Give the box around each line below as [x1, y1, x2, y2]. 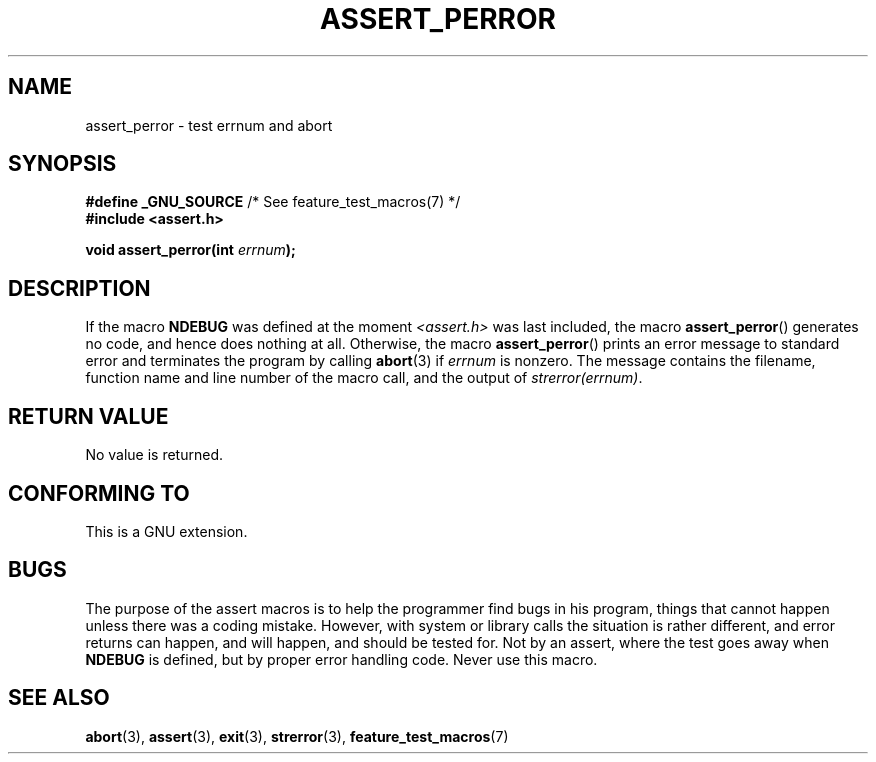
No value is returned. [85, 446, 224, 464]
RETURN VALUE [8, 403, 169, 429]
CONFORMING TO [8, 480, 190, 506]
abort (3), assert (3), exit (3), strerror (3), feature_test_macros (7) [85, 727, 509, 745]
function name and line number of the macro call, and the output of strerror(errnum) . [85, 369, 643, 387]
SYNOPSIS [8, 151, 117, 177]
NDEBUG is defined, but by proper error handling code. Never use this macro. [85, 650, 598, 668]
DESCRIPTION [8, 275, 151, 301]
